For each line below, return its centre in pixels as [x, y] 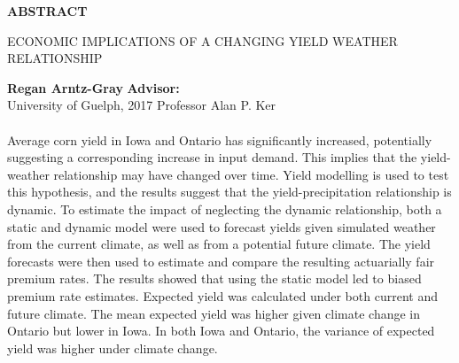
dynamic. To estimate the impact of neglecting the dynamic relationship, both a [225, 209]
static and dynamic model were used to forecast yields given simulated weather [222, 226]
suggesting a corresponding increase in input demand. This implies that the [212, 157]
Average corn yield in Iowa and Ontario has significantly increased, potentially [220, 139]
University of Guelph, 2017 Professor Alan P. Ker [142, 105]
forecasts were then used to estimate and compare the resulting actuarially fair [221, 261]
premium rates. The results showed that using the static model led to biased [214, 278]
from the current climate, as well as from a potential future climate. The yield [219, 244]
